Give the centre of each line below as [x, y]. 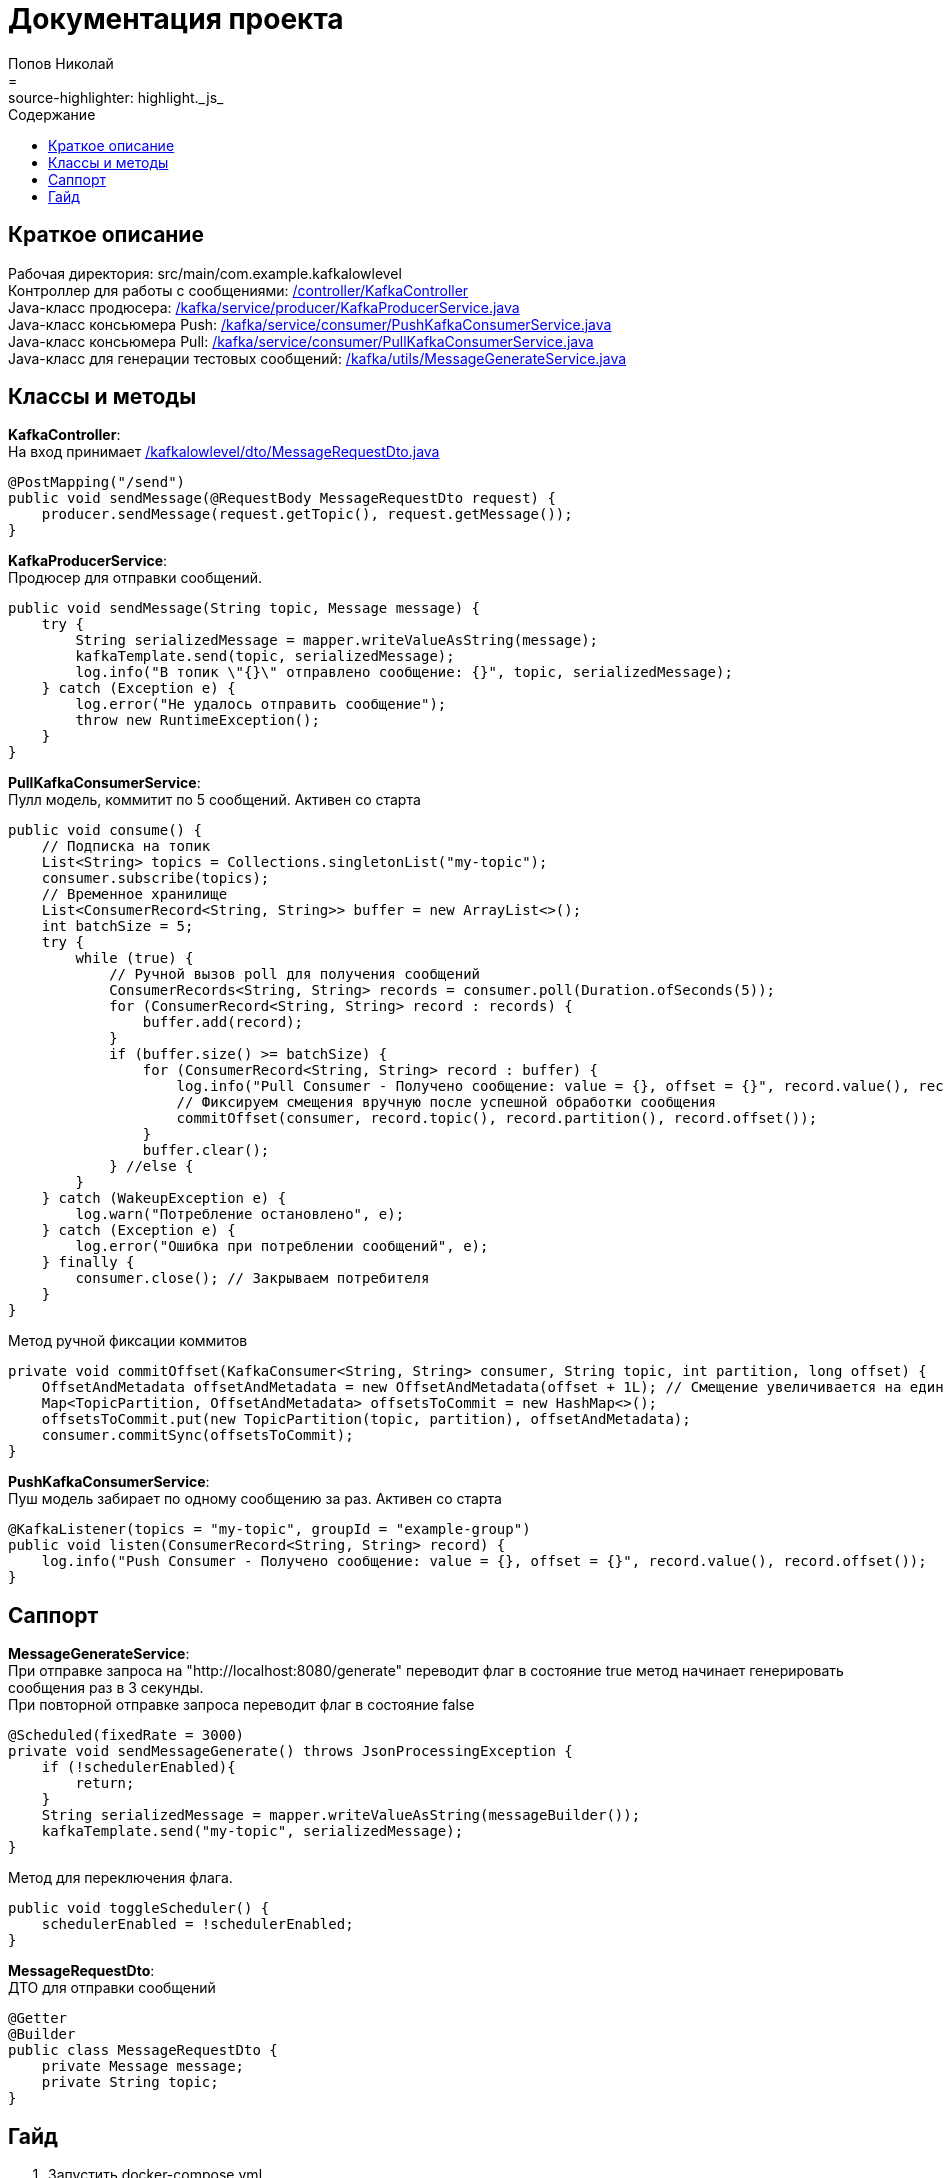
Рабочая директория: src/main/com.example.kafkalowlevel [205, 273]
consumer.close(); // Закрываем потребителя [252, 1278]
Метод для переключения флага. [120, 1878]
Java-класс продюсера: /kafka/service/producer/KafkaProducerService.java [264, 307]
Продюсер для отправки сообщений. [135, 578]
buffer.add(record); [223, 1022]
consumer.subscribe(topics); [155, 878]
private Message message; [143, 2066]
